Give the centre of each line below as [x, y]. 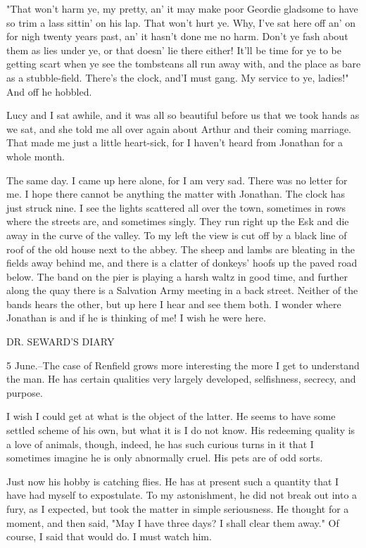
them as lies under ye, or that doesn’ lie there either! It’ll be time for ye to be [174, 50]
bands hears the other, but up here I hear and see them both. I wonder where [174, 304]
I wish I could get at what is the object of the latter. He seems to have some [171, 416]
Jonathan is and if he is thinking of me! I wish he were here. [136, 318]
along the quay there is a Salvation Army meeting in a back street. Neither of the [182, 290]
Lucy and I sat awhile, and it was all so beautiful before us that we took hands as [183, 115]
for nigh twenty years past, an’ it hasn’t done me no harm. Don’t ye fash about [177, 36]
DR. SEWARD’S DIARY [61, 342]
